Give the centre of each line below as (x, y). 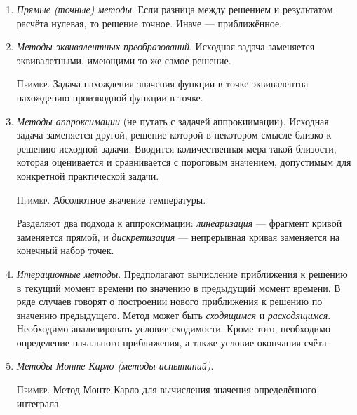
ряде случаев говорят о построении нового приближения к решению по (169, 301)
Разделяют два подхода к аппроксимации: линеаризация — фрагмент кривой (179, 223)
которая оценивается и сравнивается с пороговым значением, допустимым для (184, 162)
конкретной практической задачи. (88, 175)
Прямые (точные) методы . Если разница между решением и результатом (175, 9)
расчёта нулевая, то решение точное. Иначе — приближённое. (149, 23)
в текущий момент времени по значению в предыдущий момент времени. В (178, 287)
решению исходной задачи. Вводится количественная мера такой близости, (176, 148)
